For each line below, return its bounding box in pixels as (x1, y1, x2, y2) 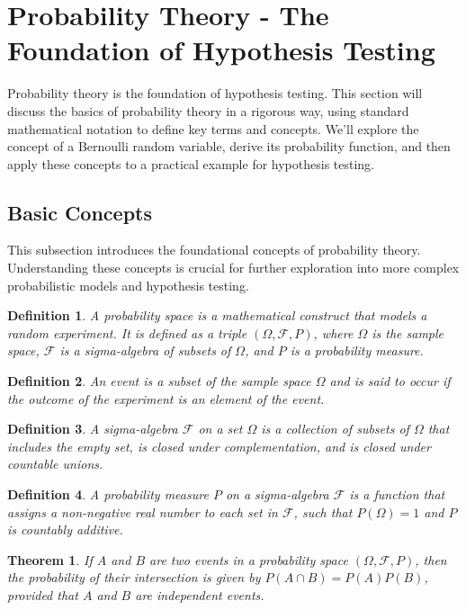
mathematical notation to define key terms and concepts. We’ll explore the (7, 119, 419, 138)
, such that (293, 502, 353, 521)
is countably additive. (7, 520, 123, 539)
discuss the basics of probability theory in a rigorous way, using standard (7, 101, 409, 120)
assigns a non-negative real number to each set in (7, 502, 278, 521)
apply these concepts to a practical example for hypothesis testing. (7, 154, 375, 173)
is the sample (372, 323, 444, 342)
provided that (7, 585, 78, 604)
